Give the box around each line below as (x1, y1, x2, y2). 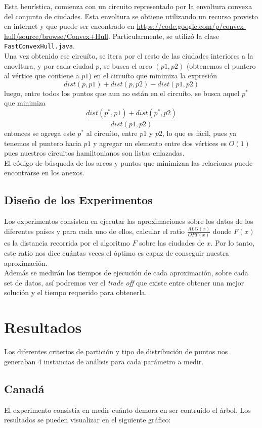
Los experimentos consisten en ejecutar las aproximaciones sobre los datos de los (4, 216, 253, 226)
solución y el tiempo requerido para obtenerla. (4, 287, 147, 298)
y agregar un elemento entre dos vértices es (93, 137, 227, 148)
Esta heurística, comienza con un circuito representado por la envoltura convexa (4, 1, 252, 11)
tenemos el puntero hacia (4, 137, 81, 148)
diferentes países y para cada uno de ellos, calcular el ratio (4, 226, 185, 236)
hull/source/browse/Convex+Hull (4, 30, 108, 41)
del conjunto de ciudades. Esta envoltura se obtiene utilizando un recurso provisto (4, 11, 258, 21)
